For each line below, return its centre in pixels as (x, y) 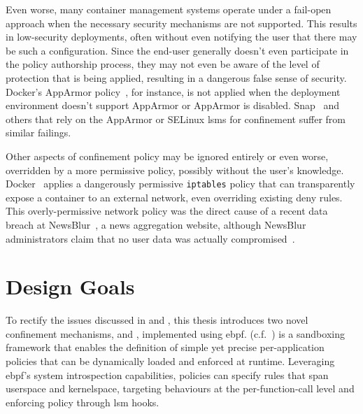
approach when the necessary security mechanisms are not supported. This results (181, 23)
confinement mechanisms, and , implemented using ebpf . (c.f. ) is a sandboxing (175, 333)
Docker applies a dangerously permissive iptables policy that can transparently (180, 184)
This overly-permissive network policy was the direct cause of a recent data (167, 211)
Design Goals (70, 286)
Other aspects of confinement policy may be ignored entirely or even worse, (167, 156)
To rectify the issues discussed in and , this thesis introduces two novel (157, 320)
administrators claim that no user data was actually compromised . (150, 238)
